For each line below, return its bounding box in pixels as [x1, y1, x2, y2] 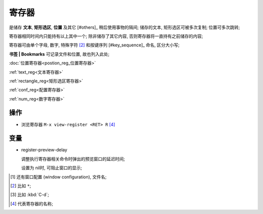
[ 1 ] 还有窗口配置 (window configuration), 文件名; [10, 174, 107, 180]
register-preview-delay [21, 147, 68, 153]
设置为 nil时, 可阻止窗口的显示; [21, 165, 82, 171]
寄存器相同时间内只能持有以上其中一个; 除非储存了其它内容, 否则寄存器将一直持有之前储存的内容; [9, 33, 203, 39]
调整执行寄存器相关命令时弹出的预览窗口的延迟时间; [21, 156, 125, 162]
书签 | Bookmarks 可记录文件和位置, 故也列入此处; [9, 51, 110, 57]
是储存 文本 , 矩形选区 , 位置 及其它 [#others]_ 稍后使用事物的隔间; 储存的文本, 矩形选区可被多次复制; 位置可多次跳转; [9, 24, 240, 30]
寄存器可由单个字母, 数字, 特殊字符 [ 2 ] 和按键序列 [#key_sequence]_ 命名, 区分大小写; [9, 42, 180, 48]
